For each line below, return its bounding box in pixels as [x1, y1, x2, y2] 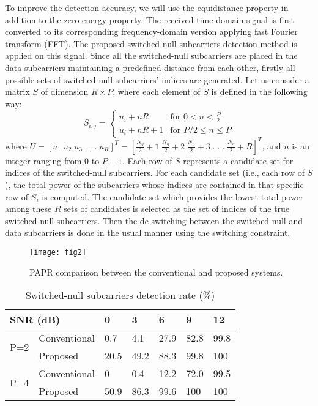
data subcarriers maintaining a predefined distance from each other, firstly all [5, 61, 295, 73]
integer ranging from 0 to [5, 154, 100, 167]
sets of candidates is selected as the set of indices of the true [64, 202, 290, 215]
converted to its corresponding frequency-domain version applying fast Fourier [5, 25, 298, 38]
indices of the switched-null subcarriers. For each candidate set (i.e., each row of [5, 166, 305, 179]
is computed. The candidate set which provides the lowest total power [42, 190, 304, 203]
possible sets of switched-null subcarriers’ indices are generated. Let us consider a [5, 73, 309, 86]
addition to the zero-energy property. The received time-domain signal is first [5, 13, 294, 26]
